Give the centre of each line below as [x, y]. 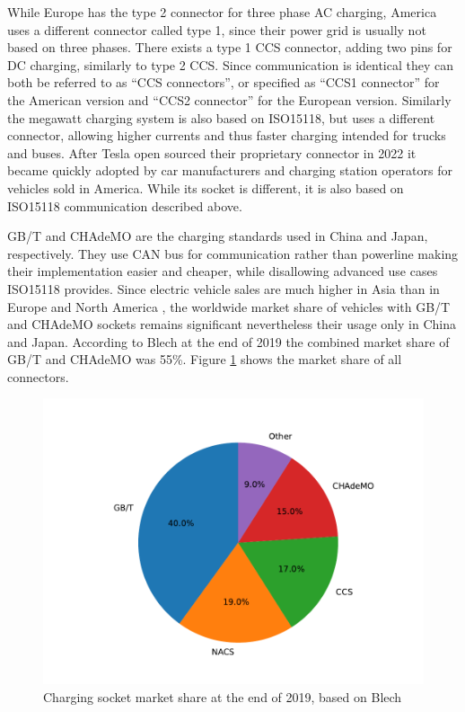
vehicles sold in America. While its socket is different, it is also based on [206, 187]
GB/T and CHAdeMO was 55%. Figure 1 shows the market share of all [205, 359]
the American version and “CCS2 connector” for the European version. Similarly [229, 99]
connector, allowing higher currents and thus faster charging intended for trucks [227, 135]
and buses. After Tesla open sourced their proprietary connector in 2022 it [212, 152]
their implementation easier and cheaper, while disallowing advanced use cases [223, 271]
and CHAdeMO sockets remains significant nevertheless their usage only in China [232, 324]
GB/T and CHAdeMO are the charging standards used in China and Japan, [218, 236]
